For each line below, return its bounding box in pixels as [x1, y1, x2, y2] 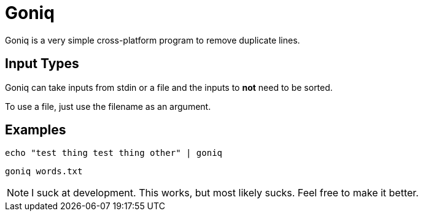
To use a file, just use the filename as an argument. [5, 101, 211, 112]
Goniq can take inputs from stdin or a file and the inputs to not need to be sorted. [5, 82, 333, 93]
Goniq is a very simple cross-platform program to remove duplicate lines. [5, 34, 300, 45]
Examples [5, 122, 66, 138]
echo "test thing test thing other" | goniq [5, 148, 223, 158]
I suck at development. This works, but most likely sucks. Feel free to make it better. [31, 187, 419, 199]
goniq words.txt [5, 166, 83, 177]
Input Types [5, 56, 79, 72]
